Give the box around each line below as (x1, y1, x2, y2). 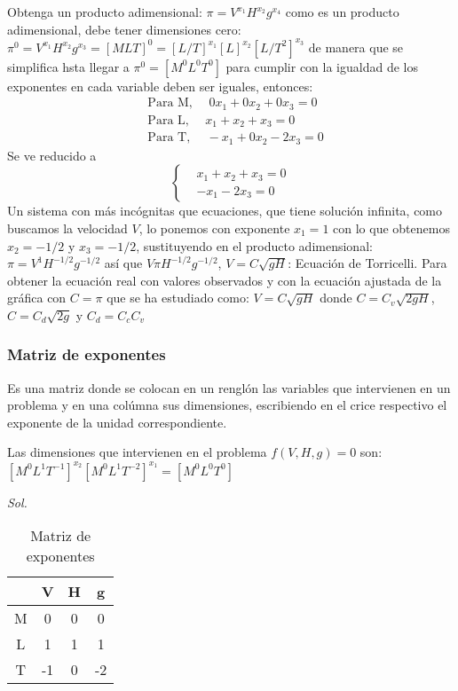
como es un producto (285, 3, 399, 20)
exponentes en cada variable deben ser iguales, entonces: (7, 76, 313, 95)
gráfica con (7, 288, 67, 307)
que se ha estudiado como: (107, 288, 249, 307)
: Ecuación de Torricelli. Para (288, 254, 447, 272)
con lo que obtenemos (333, 218, 450, 237)
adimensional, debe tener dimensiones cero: (7, 20, 241, 38)
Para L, (147, 114, 189, 127)
